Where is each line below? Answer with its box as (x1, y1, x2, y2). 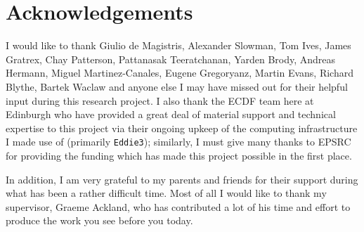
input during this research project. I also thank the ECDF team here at (6, 93, 314, 108)
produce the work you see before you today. (6, 213, 193, 228)
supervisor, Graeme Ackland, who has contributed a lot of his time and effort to (6, 199, 351, 214)
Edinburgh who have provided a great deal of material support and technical (6, 107, 336, 122)
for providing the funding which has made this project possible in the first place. (6, 148, 352, 162)
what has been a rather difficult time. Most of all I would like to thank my (6, 186, 327, 200)
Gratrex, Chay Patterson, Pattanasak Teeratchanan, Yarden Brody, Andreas (6, 51, 336, 66)
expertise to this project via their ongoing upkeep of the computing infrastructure (6, 120, 358, 135)
